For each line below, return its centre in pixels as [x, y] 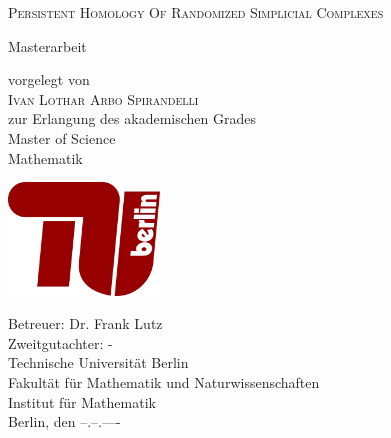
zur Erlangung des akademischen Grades [132, 118]
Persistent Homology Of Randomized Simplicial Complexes [196, 12]
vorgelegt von [49, 79]
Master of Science [62, 137]
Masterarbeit [47, 45]
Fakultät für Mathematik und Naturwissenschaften [164, 381]
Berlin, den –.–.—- [64, 421]
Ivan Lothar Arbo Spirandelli [103, 98]
